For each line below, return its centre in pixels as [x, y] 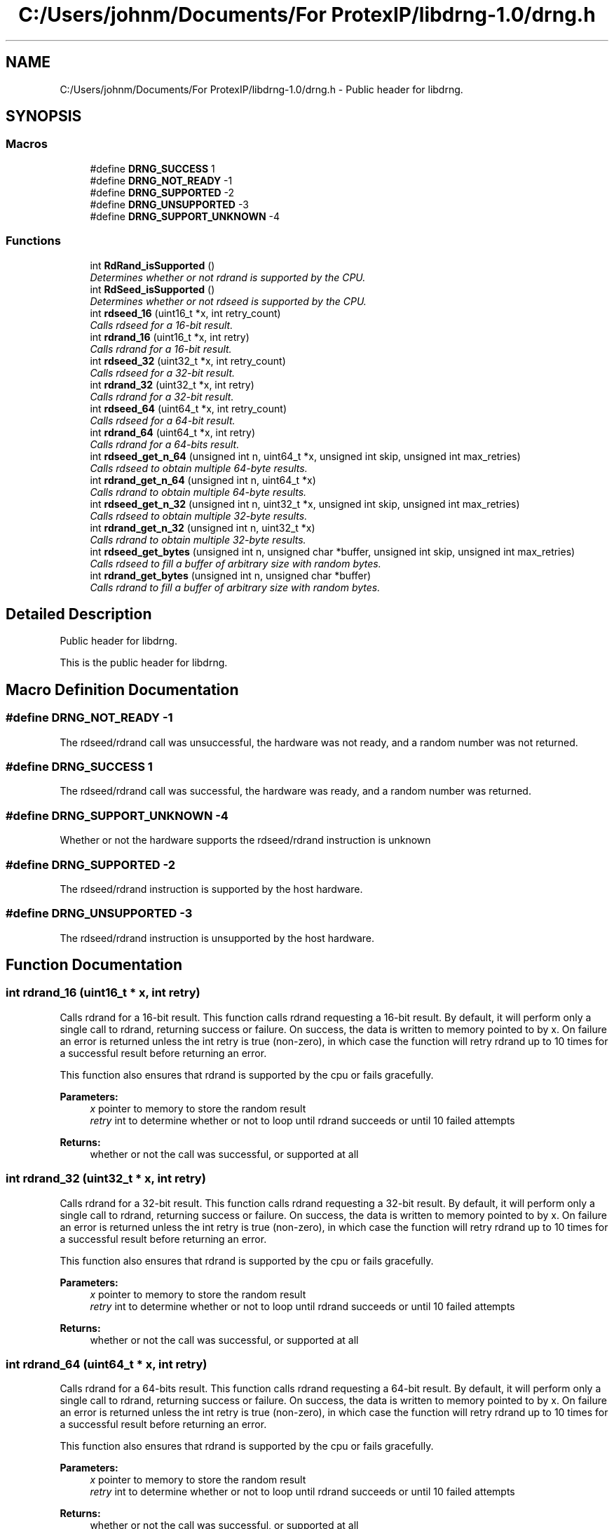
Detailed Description [79, 614]
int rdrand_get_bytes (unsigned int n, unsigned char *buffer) [231, 575]
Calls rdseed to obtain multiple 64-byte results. [199, 468]
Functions [33, 241]
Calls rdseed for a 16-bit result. [162, 325]
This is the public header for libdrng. [144, 663]
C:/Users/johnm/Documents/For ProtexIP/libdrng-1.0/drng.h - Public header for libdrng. [261, 89]
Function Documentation [94, 965]
